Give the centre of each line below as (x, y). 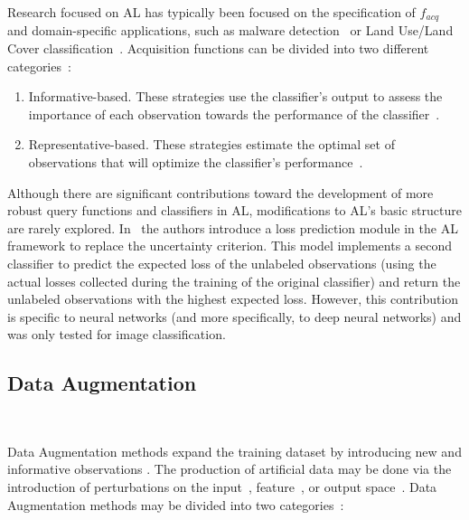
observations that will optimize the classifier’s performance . (196, 162)
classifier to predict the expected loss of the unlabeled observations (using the (222, 263)
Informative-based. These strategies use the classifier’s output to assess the (235, 96)
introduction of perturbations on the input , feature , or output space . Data (222, 486)
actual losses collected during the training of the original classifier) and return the (234, 281)
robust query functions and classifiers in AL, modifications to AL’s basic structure (234, 210)
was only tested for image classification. (117, 334)
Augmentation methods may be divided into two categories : (176, 504)
